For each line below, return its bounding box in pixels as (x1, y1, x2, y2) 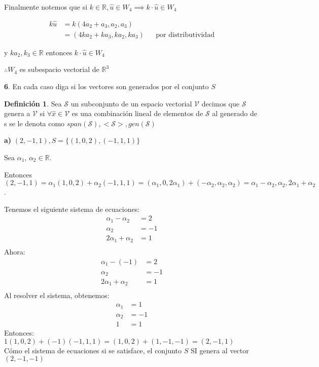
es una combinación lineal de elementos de (72, 108, 203, 119)
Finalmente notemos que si (4, 2, 88, 12)
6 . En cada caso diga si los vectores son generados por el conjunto (4, 81, 209, 92)
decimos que (201, 98, 239, 108)
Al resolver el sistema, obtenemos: (4, 289, 110, 300)
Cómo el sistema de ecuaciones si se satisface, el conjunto (4, 345, 182, 355)
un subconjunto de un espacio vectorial (70, 98, 192, 108)
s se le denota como (4, 118, 65, 128)
